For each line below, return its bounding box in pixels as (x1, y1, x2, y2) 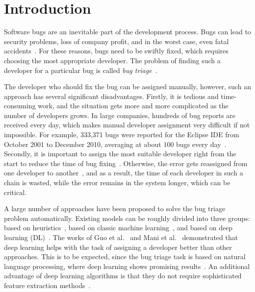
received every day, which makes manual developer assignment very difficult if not (4, 120, 250, 130)
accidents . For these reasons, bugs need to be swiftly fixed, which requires (4, 46, 229, 56)
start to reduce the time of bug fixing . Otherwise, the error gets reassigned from (4, 158, 248, 168)
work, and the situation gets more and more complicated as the (38, 100, 229, 111)
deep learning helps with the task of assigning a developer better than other (4, 242, 232, 252)
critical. (4, 187, 26, 197)
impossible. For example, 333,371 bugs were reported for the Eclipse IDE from (4, 129, 239, 140)
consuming (4, 100, 36, 111)
